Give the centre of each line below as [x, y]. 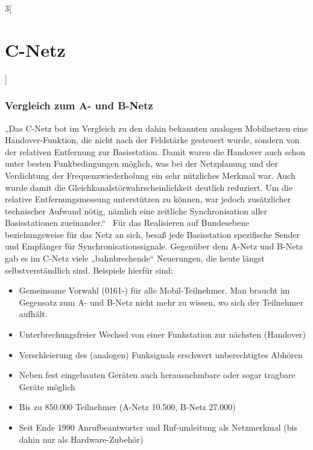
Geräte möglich [47, 386]
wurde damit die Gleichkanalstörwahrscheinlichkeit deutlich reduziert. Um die [149, 187]
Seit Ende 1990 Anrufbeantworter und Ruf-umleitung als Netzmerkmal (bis [158, 427]
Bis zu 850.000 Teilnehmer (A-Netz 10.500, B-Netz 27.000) [127, 407]
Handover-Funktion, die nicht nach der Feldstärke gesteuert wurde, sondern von [152, 140]
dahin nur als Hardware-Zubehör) [81, 439]
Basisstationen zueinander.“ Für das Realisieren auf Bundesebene [127, 223]
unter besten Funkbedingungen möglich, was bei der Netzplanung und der [141, 163]
